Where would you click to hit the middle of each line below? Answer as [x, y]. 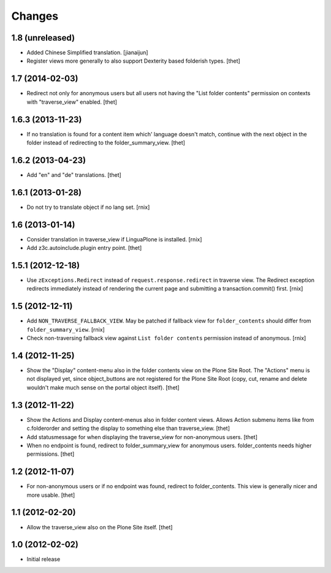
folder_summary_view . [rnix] [66, 329]
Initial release [44, 559]
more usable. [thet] [51, 495]
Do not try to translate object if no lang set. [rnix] [88, 207]
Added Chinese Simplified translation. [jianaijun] [87, 53]
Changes [35, 16]
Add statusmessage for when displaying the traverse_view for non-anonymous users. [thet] [142, 437]
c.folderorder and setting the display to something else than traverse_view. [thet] [128, 428]
